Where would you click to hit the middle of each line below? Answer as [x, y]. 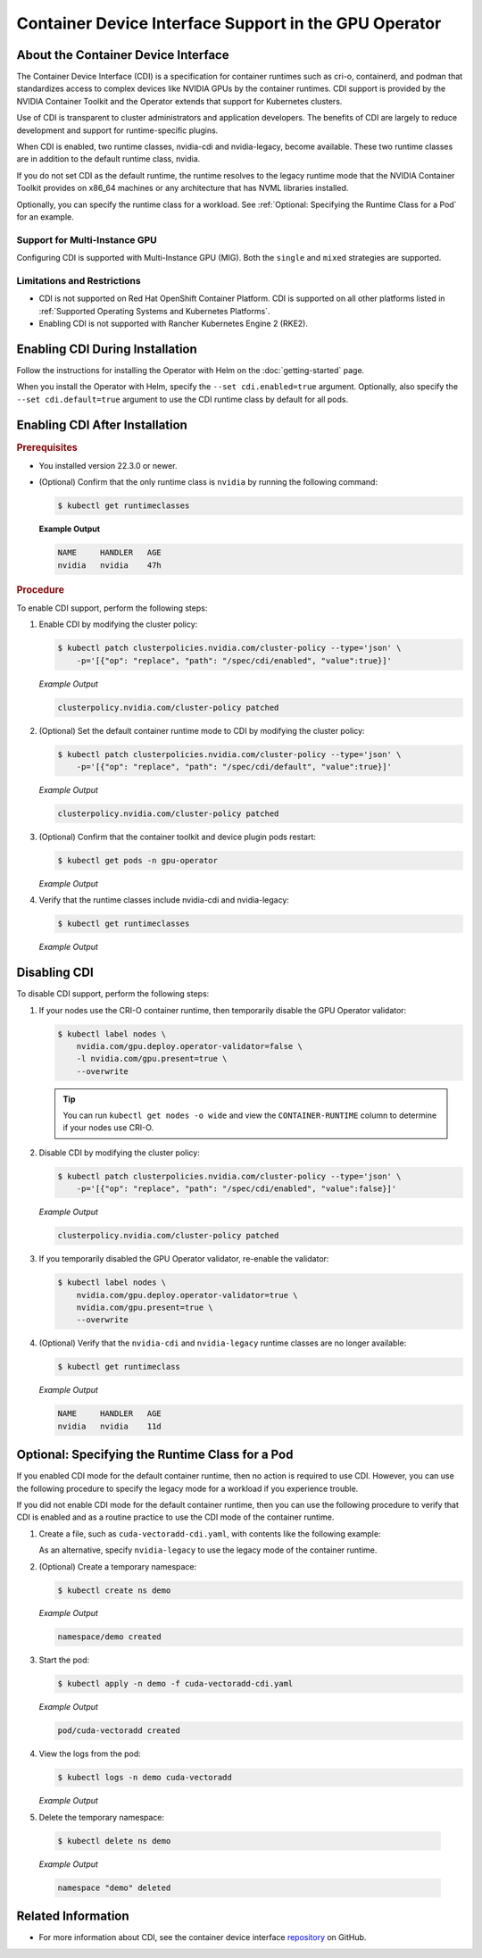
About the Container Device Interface [123, 55]
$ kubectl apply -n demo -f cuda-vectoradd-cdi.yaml [175, 1684]
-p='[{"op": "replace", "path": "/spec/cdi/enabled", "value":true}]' [234, 660]
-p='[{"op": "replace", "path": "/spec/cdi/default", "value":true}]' [234, 767]
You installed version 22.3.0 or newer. [108, 465]
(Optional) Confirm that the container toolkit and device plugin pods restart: [178, 837]
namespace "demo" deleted [114, 1887]
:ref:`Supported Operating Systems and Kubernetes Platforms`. [154, 311]
